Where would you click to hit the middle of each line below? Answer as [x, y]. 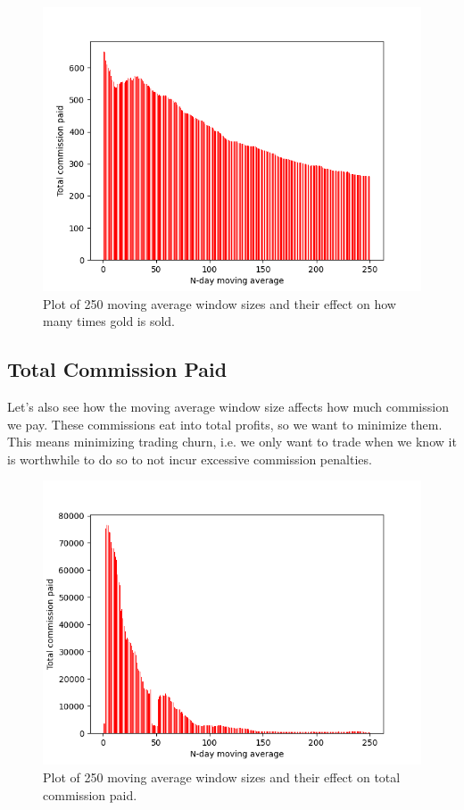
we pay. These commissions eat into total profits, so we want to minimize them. [225, 424]
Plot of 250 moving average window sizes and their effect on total [222, 777]
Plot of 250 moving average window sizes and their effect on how [220, 303]
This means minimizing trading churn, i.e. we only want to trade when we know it [232, 442]
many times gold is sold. [109, 321]
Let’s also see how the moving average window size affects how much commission [228, 406]
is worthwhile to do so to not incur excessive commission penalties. [190, 459]
